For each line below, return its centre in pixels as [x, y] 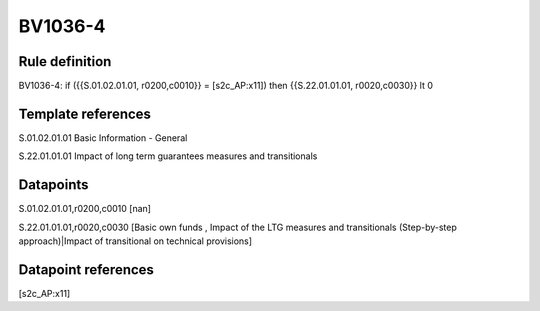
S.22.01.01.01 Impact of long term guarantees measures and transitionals [168, 156]
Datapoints [53, 185]
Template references [85, 113]
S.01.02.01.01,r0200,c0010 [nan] [85, 209]
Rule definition [65, 61]
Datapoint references [86, 269]
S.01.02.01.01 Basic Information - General [103, 137]
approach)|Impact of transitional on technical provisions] [135, 241]
